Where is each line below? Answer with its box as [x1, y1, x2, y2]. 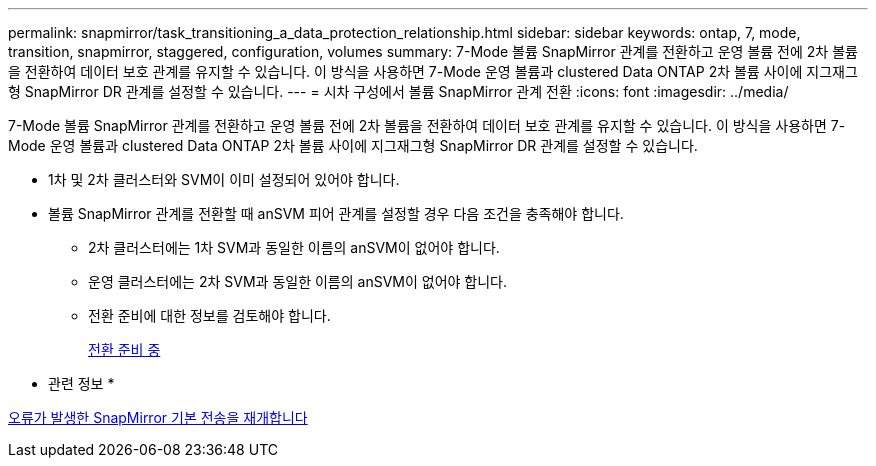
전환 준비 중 [88, 341, 161, 358]
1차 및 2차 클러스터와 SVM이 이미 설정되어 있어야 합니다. [48, 171, 400, 188]
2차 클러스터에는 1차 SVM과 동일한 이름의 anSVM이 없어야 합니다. [88, 239, 500, 256]
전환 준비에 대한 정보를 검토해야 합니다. [88, 307, 331, 324]
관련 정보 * [48, 375, 115, 392]
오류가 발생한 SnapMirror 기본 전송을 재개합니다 [8, 409, 308, 426]
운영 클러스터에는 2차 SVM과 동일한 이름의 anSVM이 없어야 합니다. [88, 273, 508, 290]
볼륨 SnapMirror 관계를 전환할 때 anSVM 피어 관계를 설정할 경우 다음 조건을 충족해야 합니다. [48, 205, 624, 222]
